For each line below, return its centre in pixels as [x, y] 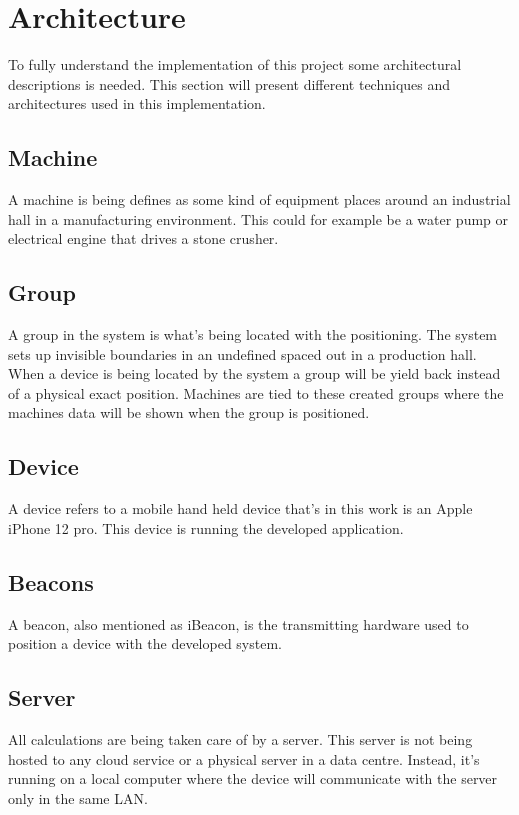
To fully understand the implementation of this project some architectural [235, 64]
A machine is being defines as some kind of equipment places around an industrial [259, 199]
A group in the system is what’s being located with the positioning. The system [253, 334]
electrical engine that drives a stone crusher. [143, 238]
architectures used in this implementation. [137, 103]
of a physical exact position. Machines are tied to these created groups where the [256, 392]
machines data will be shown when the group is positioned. [189, 412]
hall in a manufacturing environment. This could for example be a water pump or [258, 218]
